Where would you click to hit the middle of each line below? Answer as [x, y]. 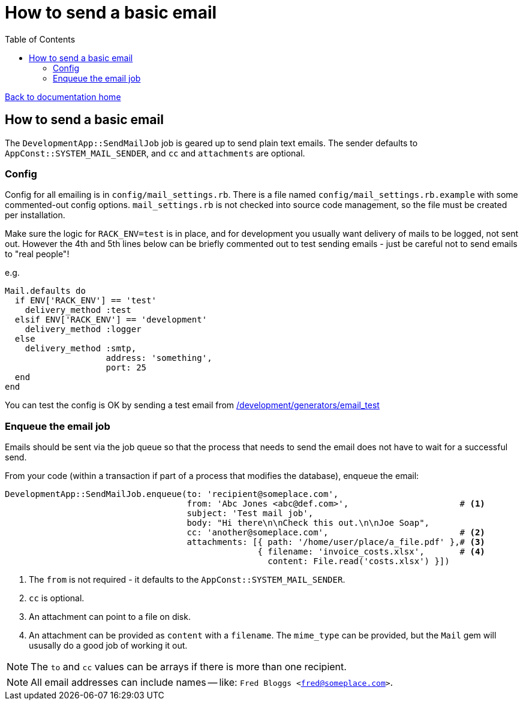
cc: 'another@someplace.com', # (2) [336, 533]
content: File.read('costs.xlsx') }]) [359, 561]
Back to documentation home [63, 97]
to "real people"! [37, 254]
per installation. [35, 215]
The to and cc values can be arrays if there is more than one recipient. [189, 667]
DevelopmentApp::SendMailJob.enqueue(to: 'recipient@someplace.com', [172, 494]
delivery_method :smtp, [81, 349]
